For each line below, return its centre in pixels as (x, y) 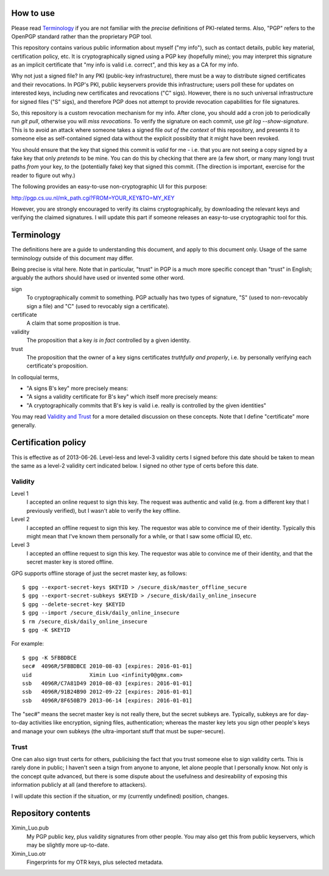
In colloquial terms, (35, 377)
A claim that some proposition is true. (73, 323)
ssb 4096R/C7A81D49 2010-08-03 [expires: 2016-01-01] (107, 683)
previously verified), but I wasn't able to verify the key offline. (104, 510)
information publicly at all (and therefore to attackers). (79, 785)
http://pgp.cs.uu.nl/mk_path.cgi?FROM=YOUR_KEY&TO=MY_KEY (93, 198)
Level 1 (20, 494)
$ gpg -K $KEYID (46, 630)
